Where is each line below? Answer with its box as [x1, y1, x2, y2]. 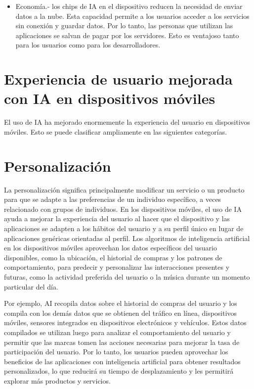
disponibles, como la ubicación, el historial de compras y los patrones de [4, 252, 222, 262]
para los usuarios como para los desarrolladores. [15, 40, 161, 50]
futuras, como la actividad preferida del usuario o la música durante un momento [4, 271, 250, 282]
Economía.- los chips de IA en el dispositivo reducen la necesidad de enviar [15, 1, 243, 11]
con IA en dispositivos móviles [4, 88, 215, 108]
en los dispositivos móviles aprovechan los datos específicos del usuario [4, 243, 217, 253]
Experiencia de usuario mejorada [4, 69, 233, 89]
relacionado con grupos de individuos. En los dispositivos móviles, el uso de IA [4, 203, 242, 214]
